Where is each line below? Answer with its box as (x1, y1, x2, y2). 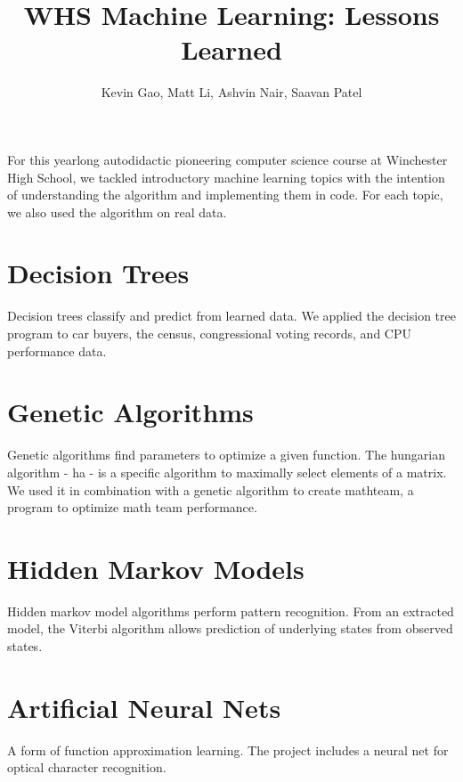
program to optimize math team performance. (7, 498, 257, 517)
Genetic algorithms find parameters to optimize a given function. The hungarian (7, 445, 445, 464)
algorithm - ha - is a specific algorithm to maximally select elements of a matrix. (7, 462, 447, 481)
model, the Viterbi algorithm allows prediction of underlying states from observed (7, 619, 453, 638)
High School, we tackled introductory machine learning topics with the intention (7, 167, 445, 186)
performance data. (7, 341, 107, 360)
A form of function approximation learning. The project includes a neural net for (7, 740, 449, 759)
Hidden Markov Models (7, 550, 305, 586)
